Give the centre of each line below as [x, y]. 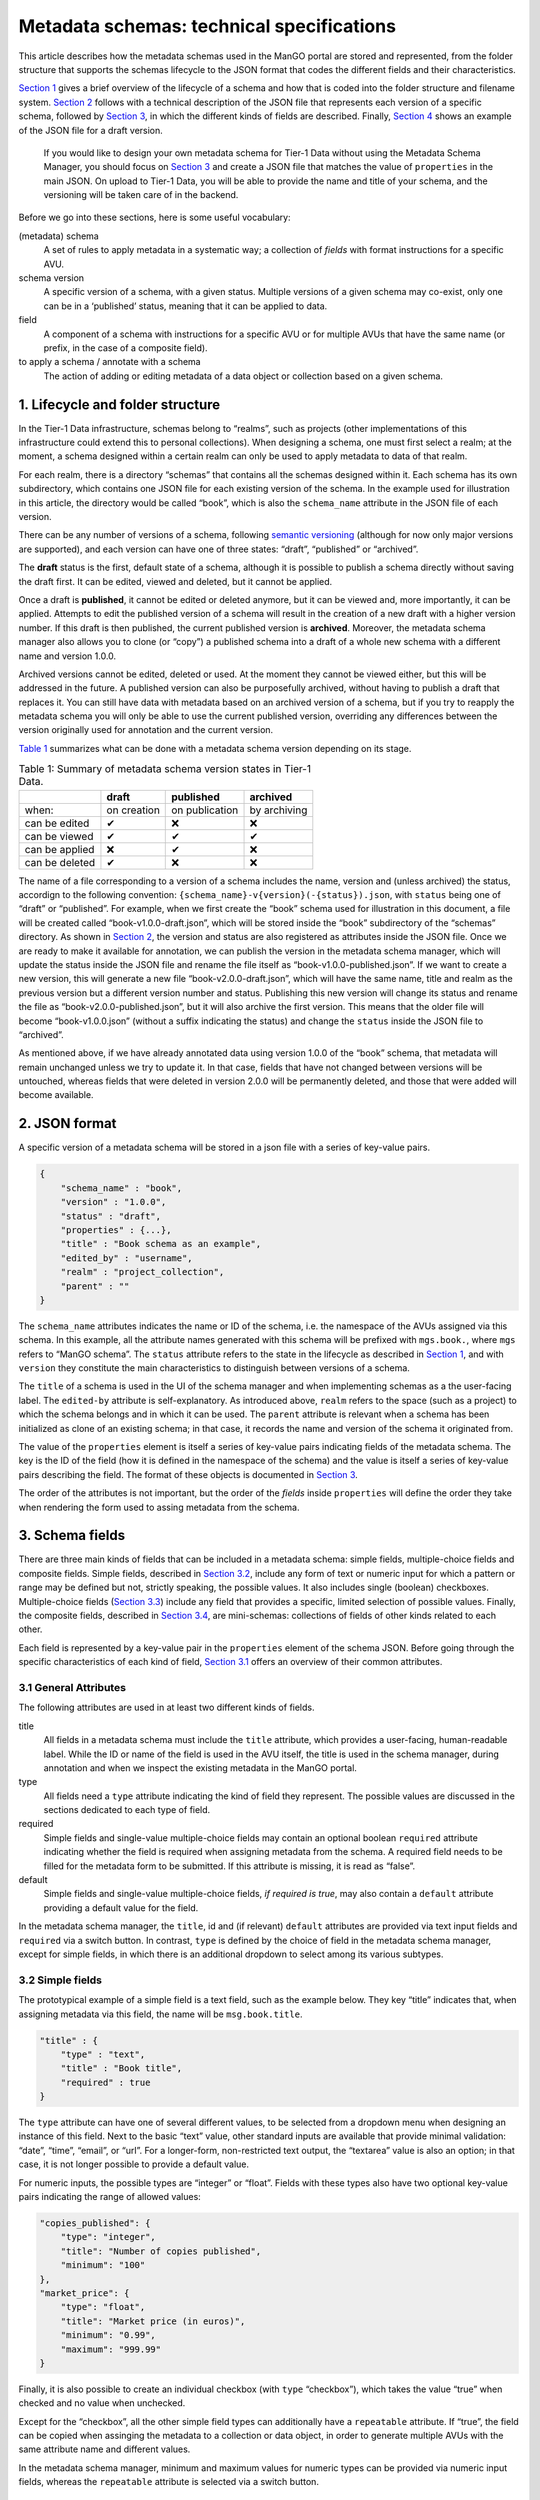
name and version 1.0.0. [67, 656]
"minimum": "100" [103, 2265]
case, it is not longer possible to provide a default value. [134, 2164]
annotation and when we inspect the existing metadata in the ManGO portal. [200, 1767]
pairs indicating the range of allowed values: [110, 2196]
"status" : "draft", [111, 1216]
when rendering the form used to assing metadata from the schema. [159, 1507]
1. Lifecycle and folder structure [119, 404]
